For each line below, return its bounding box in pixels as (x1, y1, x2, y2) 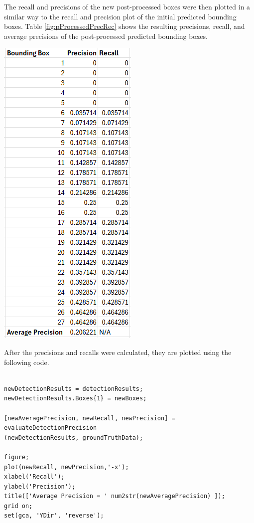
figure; (4, 453, 29, 461)
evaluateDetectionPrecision (4, 424, 97, 432)
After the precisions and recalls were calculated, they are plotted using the (4, 347, 232, 357)
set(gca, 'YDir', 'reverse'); (4, 512, 104, 520)
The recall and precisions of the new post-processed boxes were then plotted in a (4, 1, 251, 11)
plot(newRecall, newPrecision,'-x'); (4, 463, 129, 471)
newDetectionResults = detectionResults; (4, 385, 143, 392)
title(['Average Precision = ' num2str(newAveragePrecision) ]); (4, 493, 225, 500)
